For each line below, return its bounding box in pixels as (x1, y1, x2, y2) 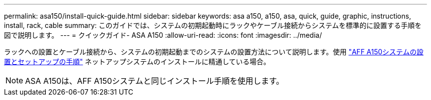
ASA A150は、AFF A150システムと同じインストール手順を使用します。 (25, 76, 284, 86)
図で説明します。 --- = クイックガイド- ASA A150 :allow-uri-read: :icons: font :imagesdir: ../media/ (4, 31, 322, 39)
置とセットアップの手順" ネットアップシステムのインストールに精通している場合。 (4, 57, 271, 66)
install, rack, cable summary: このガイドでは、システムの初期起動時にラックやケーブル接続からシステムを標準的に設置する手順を (4, 21, 422, 29)
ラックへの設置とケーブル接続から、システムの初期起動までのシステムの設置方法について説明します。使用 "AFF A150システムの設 (4, 48, 424, 56)
